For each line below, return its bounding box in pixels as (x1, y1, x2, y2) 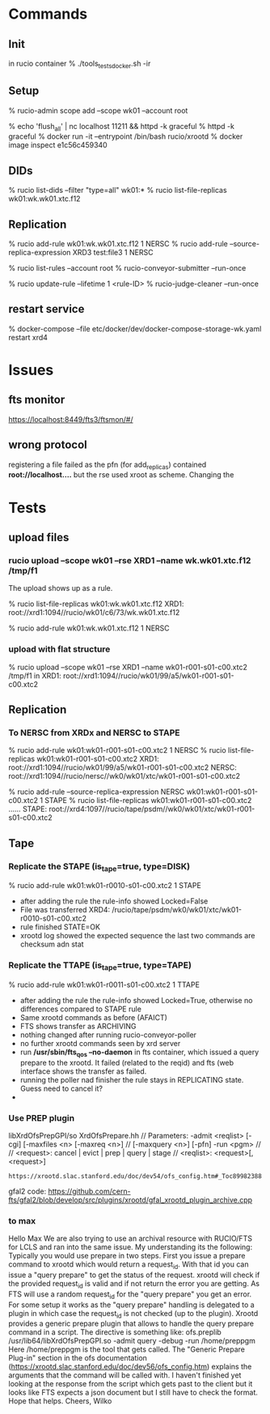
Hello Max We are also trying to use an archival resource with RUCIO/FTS (8, 1233, 253, 1244)
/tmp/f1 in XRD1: (8, 670, 62, 681)
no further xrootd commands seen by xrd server (19, 1038, 181, 1048)
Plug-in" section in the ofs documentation (8, 1353, 148, 1363)
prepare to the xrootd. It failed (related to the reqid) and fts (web (19, 1057, 234, 1067)
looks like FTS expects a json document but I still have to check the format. (8, 1387, 259, 1398)
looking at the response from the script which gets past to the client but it (8, 1379, 253, 1389)
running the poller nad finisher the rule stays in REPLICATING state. (19, 1074, 244, 1084)
